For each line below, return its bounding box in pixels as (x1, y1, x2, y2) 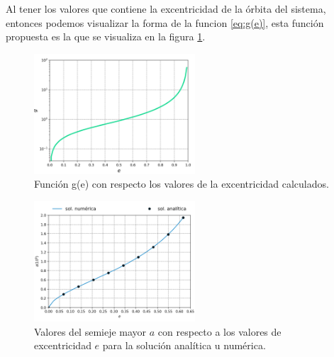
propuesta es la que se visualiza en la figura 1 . (6, 29, 206, 44)
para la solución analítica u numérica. (102, 338, 266, 353)
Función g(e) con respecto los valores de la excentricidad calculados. (34, 176, 329, 191)
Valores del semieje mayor (34, 324, 147, 339)
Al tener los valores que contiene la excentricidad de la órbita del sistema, (6, 1, 326, 16)
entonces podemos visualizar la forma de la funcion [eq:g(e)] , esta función (6, 15, 324, 30)
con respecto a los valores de (157, 324, 282, 339)
